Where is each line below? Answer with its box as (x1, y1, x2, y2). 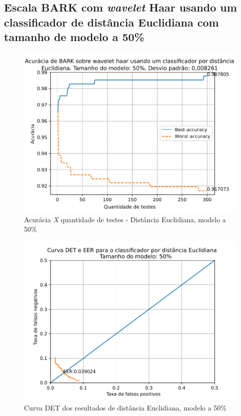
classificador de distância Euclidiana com (4, 14, 219, 30)
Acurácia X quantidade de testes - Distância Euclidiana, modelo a (24, 214, 226, 224)
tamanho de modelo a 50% (4, 29, 144, 45)
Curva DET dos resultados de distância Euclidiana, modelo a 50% (24, 402, 227, 412)
